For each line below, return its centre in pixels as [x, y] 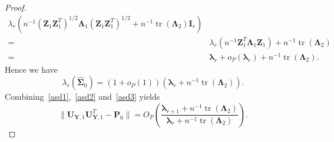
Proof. [16, 7]
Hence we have [31, 69]
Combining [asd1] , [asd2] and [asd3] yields [82, 97]
